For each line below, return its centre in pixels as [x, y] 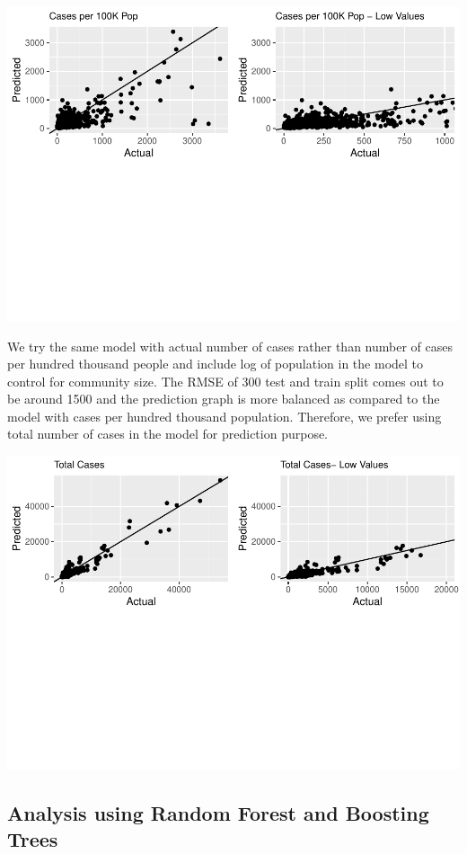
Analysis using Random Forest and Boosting [218, 812]
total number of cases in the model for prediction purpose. [168, 434]
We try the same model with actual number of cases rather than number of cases [230, 346]
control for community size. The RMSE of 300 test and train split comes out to [225, 381]
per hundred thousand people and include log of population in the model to [216, 364]
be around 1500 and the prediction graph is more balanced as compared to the [224, 399]
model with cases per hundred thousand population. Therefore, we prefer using [225, 416]
